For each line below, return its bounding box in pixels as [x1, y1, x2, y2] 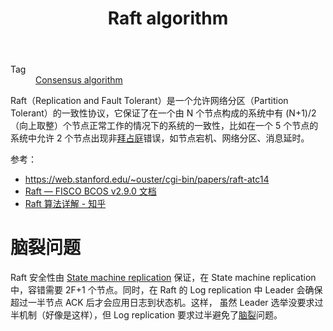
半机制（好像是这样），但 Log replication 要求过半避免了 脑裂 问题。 [10, 309, 283, 321]
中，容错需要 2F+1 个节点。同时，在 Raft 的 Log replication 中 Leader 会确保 [10, 284, 323, 296]
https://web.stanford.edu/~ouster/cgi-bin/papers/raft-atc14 [24, 173, 270, 186]
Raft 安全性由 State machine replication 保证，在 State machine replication [10, 272, 317, 284]
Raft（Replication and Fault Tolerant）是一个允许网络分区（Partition [10, 95, 289, 107]
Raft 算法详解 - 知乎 [24, 198, 107, 210]
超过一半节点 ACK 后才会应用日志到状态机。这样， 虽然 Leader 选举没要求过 [10, 297, 324, 309]
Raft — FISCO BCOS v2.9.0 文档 [24, 185, 157, 197]
